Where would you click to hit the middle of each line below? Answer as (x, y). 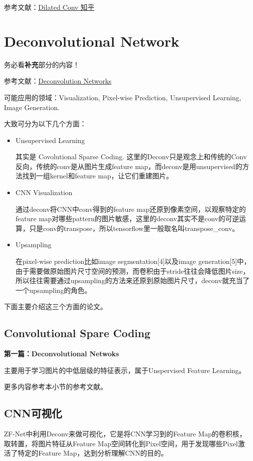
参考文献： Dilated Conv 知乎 (49, 7)
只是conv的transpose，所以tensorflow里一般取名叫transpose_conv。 (134, 228)
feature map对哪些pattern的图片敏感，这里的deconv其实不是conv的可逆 (127, 218)
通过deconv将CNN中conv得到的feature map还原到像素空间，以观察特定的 (131, 209)
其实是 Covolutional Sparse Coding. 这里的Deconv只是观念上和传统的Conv (131, 157)
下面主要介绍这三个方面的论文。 (56, 306)
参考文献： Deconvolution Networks (58, 81)
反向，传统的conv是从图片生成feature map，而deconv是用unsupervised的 (129, 166)
